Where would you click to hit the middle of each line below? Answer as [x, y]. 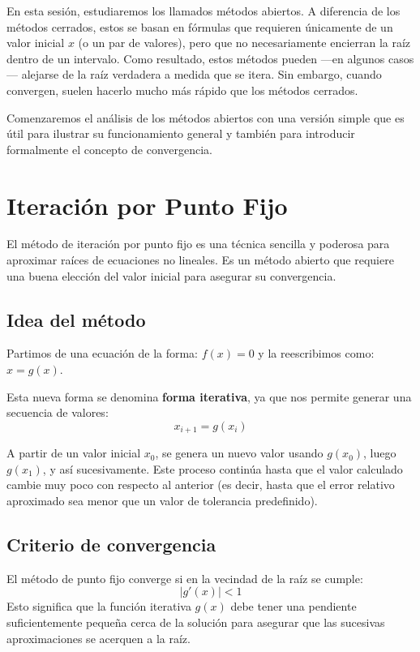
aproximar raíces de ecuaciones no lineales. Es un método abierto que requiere [200, 260]
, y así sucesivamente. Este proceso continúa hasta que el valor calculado [223, 468]
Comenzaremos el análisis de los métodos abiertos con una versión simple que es [206, 117]
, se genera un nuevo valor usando [239, 453]
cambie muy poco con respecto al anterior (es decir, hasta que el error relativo [201, 485]
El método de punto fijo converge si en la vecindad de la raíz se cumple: [185, 578]
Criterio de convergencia [111, 545]
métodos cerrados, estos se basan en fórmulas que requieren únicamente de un [200, 26]
